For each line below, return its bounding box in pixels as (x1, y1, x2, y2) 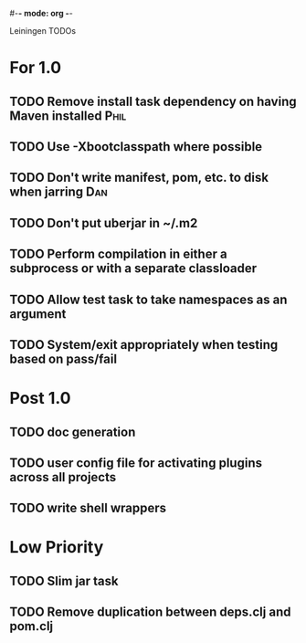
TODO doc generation (9, 424, 136, 439)
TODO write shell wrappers (9, 501, 167, 516)
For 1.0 (9, 58, 62, 79)
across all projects (9, 469, 117, 485)
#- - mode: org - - (9, 8, 73, 18)
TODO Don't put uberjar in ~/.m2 (9, 215, 198, 231)
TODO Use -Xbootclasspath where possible (9, 139, 263, 154)
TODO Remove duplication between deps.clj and (9, 605, 291, 620)
